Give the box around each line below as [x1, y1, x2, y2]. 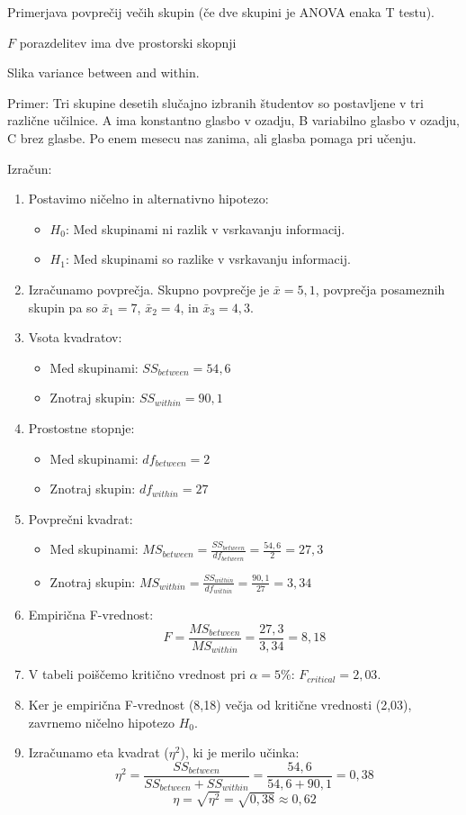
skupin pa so [28, 297, 98, 316]
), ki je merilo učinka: [180, 743, 300, 762]
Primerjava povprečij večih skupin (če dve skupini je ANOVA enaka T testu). [7, 3, 435, 21]
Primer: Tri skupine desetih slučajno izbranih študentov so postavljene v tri [7, 93, 424, 112]
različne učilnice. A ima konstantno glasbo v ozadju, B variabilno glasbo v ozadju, [7, 111, 460, 130]
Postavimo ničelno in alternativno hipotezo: [28, 189, 269, 208]
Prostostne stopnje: [28, 418, 135, 437]
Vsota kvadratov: [28, 328, 122, 347]
